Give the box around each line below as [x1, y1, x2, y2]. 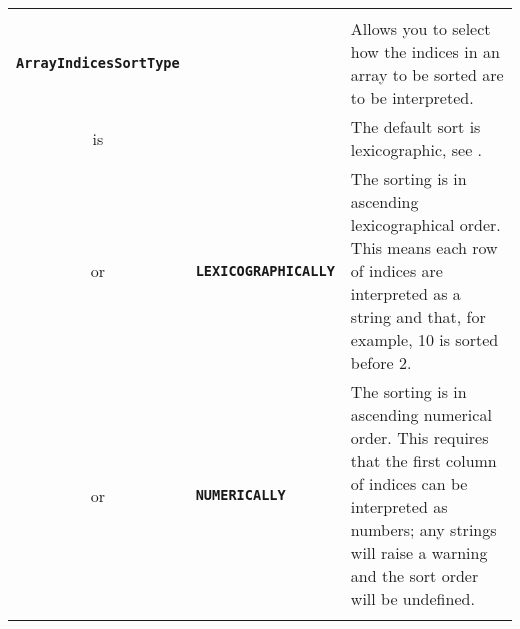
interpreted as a [350, 282, 461, 305]
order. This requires [350, 426, 489, 449]
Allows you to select [350, 17, 491, 40]
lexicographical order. [350, 213, 501, 236]
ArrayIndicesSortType [16, 55, 180, 71]
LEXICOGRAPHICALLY [195, 262, 335, 279]
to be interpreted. [350, 86, 474, 109]
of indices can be [350, 472, 468, 495]
